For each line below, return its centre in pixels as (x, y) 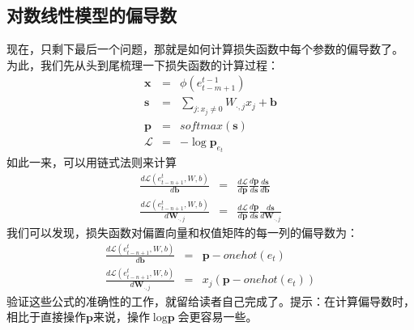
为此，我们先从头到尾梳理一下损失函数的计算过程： (143, 64)
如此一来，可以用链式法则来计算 (92, 162)
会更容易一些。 (218, 317)
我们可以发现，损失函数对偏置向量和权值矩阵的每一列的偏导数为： (182, 232)
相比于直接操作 (46, 317)
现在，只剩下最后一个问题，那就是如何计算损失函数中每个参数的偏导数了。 (205, 49)
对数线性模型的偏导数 (92, 15)
